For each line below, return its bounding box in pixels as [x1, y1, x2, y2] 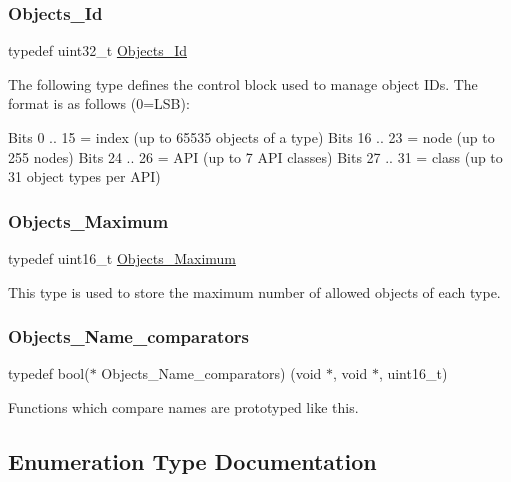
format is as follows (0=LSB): [8, 93, 190, 114]
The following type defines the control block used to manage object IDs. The [8, 73, 478, 94]
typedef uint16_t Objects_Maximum [8, 248, 236, 268]
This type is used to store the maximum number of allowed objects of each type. [8, 281, 501, 302]
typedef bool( [8, 363, 90, 384]
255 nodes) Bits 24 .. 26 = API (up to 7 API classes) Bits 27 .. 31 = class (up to [8, 146, 503, 167]
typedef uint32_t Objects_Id [8, 40, 187, 61]
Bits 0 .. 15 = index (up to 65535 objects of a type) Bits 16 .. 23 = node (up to [8, 127, 495, 147]
